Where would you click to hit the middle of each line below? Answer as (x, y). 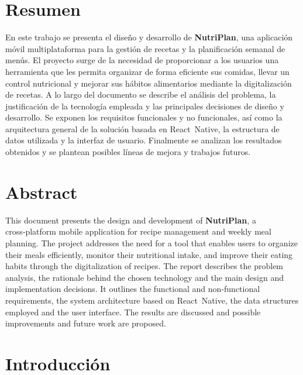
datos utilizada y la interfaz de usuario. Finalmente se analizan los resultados (144, 140)
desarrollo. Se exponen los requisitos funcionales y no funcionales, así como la (144, 117)
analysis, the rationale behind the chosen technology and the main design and (144, 277)
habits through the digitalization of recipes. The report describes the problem (144, 266)
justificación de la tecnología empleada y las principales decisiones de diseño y (145, 106)
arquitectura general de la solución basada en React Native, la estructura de (142, 128)
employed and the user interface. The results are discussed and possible (133, 312)
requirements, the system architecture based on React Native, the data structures (152, 300)
